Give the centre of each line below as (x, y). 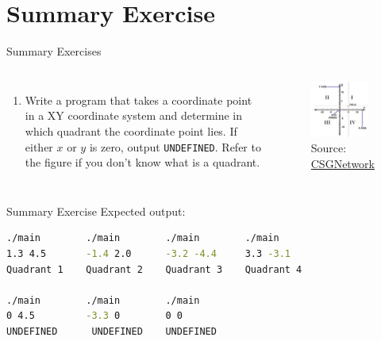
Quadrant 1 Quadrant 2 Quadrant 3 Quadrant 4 (154, 269)
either (39, 146)
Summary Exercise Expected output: (96, 211)
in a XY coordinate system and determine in (134, 115)
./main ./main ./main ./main (143, 238)
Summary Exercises (54, 51)
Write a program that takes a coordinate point (139, 100)
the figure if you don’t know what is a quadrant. (142, 162)
